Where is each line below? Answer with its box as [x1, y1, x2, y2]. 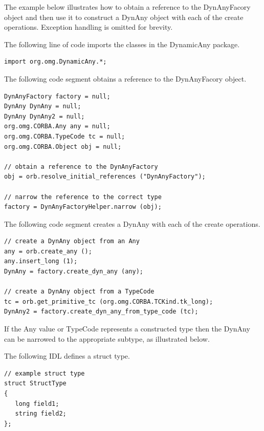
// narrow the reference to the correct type [4, 193, 162, 201]
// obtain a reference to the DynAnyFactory [4, 163, 158, 170]
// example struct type [4, 369, 85, 377]
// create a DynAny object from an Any [4, 238, 140, 245]
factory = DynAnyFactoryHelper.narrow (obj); [4, 203, 162, 211]
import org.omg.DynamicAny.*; [4, 58, 107, 66]
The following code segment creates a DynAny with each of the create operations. [4, 218, 260, 229]
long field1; [15, 400, 59, 407]
